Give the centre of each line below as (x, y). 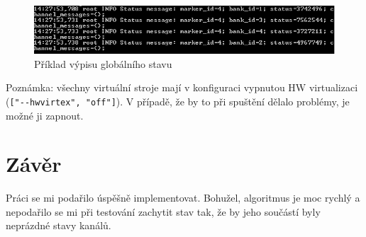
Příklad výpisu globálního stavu (103, 63)
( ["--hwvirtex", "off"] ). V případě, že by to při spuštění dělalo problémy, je (178, 101)
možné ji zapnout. (45, 115)
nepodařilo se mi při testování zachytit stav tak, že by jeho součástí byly (163, 211)
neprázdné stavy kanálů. (59, 225)
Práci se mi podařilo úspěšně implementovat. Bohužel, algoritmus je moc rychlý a (183, 198)
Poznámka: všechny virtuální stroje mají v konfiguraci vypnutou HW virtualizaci (182, 87)
